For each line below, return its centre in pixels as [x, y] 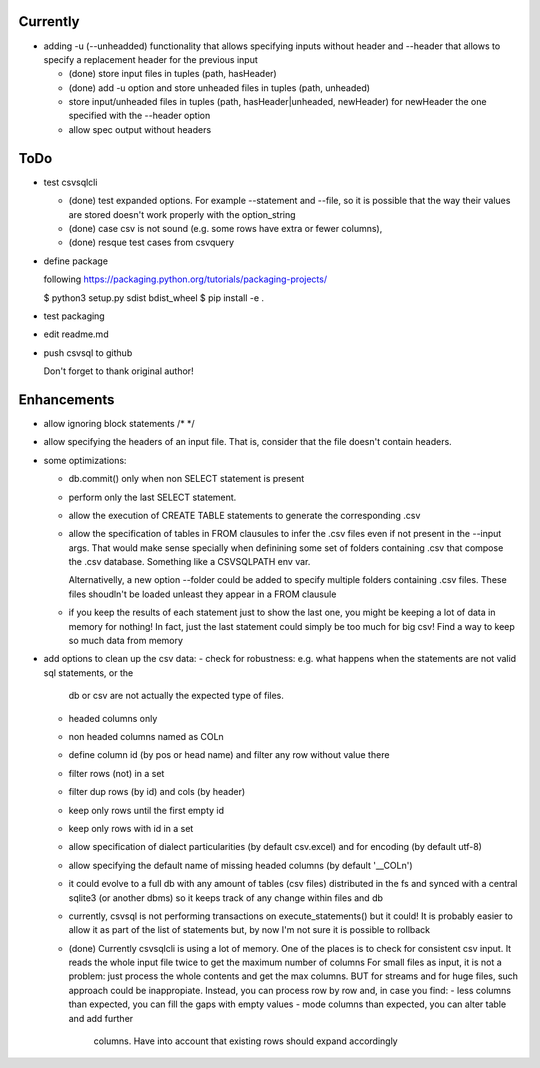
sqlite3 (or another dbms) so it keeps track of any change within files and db [226, 897]
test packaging [74, 316]
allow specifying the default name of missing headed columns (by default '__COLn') [241, 865]
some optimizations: [85, 460]
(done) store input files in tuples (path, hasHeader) [172, 74]
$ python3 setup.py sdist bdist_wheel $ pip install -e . [154, 297]
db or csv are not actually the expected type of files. [176, 696]
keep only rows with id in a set [131, 828]
